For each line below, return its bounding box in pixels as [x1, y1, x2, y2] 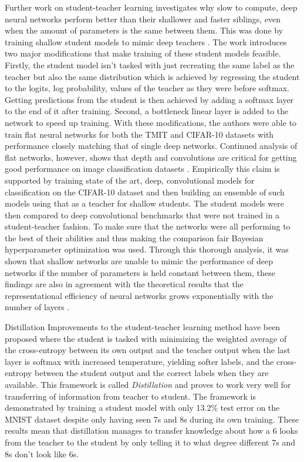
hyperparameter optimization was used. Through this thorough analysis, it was [5, 243, 289, 255]
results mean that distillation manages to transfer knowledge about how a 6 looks [5, 424, 298, 437]
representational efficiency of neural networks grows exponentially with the [5, 289, 273, 301]
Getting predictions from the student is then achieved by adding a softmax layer [5, 93, 294, 105]
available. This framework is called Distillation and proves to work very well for [5, 378, 291, 390]
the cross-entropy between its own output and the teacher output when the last [5, 344, 291, 356]
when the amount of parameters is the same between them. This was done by [5, 24, 283, 36]
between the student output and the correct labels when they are [34, 367, 269, 379]
